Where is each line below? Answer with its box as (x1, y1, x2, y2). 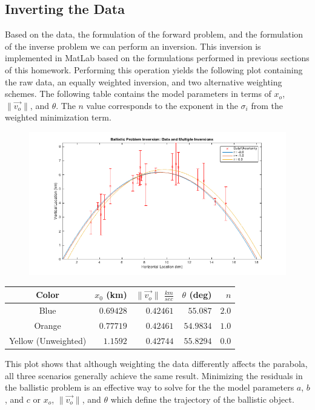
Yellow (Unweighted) (9, 334, 87, 346)
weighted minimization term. (5, 111, 111, 124)
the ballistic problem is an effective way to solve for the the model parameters (5, 381, 294, 394)
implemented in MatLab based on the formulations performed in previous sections (5, 51, 310, 64)
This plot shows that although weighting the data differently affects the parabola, (5, 357, 308, 369)
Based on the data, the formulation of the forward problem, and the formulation (5, 28, 303, 41)
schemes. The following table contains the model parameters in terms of (5, 87, 271, 100)
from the (251, 99, 283, 111)
